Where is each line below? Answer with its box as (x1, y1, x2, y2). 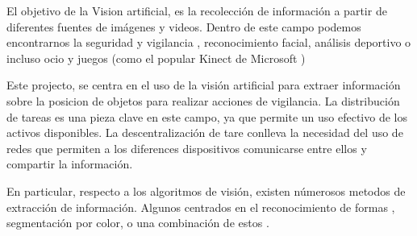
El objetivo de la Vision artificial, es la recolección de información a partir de (6, 2, 387, 19)
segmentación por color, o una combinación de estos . (6, 214, 269, 231)
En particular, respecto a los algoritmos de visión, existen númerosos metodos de (6, 182, 406, 199)
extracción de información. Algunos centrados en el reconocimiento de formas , (6, 198, 395, 215)
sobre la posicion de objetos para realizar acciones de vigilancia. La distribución (6, 92, 400, 109)
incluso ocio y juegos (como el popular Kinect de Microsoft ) (6, 49, 306, 66)
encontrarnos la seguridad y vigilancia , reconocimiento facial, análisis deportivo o (6, 34, 411, 51)
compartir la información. (6, 155, 133, 172)
